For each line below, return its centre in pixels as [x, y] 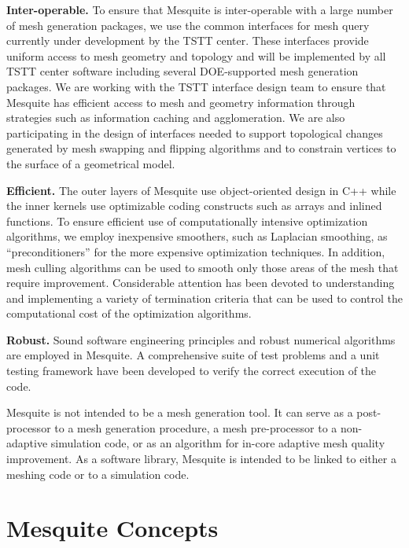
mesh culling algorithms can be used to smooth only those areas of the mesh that [203, 267]
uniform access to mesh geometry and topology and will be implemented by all [196, 55]
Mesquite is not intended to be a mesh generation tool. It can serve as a [180, 412]
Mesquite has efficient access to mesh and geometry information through [181, 102]
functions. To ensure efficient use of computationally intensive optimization [187, 221]
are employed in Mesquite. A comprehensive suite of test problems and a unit [193, 355]
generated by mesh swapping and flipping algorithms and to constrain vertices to [201, 148]
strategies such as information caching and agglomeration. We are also [176, 118]
